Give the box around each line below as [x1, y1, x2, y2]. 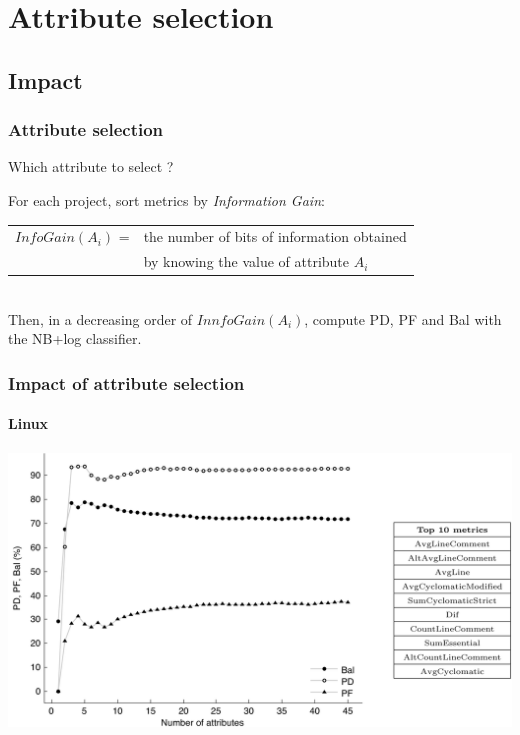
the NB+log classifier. [8, 328, 142, 349]
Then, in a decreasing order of [8, 308, 193, 329]
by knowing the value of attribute [143, 251, 350, 272]
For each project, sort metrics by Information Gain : [8, 189, 325, 210]
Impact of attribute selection [8, 370, 245, 395]
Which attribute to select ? [8, 156, 174, 177]
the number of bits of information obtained [143, 226, 407, 247]
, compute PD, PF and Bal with [304, 308, 502, 329]
